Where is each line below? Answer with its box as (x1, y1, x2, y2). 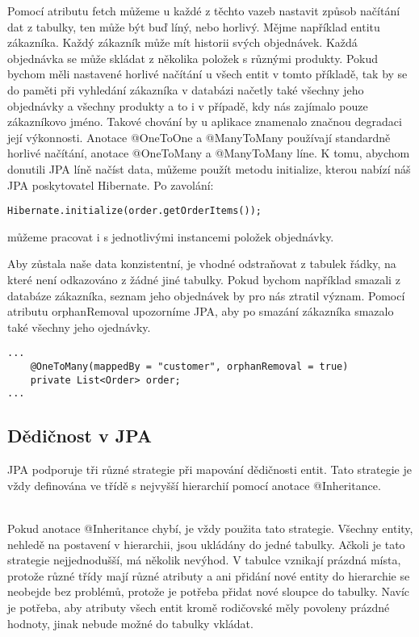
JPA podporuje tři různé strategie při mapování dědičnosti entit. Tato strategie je (7, 461, 413, 478)
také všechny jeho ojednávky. (7, 318, 151, 335)
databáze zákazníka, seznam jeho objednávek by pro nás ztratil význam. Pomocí (7, 287, 405, 304)
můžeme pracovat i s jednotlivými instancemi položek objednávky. (7, 228, 334, 245)
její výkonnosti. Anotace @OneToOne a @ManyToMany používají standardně (7, 128, 391, 145)
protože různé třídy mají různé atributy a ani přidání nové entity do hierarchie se (7, 567, 410, 584)
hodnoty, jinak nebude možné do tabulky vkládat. (7, 614, 253, 631)
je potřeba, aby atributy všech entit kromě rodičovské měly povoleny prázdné (7, 598, 390, 615)
